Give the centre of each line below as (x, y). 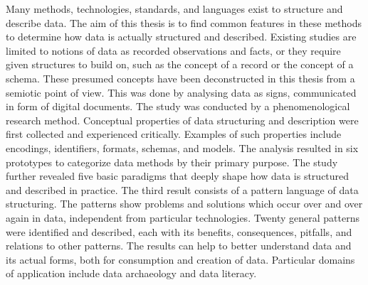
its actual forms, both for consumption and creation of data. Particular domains (180, 259)
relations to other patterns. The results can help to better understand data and (179, 246)
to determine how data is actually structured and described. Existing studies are (181, 37)
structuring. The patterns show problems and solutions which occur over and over (184, 204)
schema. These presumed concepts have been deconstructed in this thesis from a (180, 78)
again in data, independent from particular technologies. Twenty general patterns (183, 217)
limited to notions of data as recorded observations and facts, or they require (173, 50)
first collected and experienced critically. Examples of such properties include (174, 134)
